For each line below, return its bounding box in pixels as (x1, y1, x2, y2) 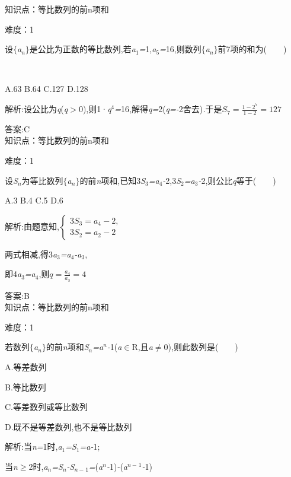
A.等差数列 (5, 361, 47, 373)
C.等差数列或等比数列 (5, 400, 88, 413)
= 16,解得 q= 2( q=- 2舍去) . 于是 (114, 103, 222, 115)
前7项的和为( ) (218, 43, 287, 55)
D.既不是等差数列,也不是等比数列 (5, 420, 132, 433)
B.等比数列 (5, 380, 46, 393)
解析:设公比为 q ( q (5, 103, 68, 115)
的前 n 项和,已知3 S (79, 174, 146, 186)
